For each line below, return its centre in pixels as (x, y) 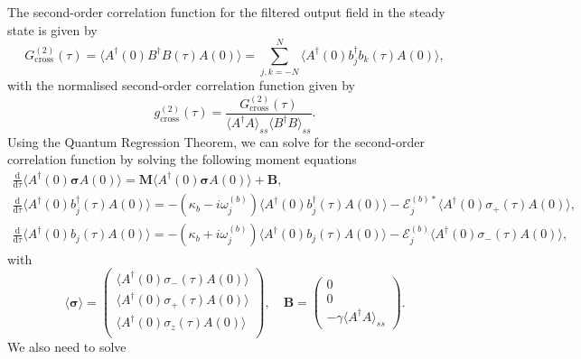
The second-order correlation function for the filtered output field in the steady (226, 12)
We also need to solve (67, 347)
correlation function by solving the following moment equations (182, 159)
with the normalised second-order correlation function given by (181, 85)
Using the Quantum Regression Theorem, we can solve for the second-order (216, 141)
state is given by (52, 29)
